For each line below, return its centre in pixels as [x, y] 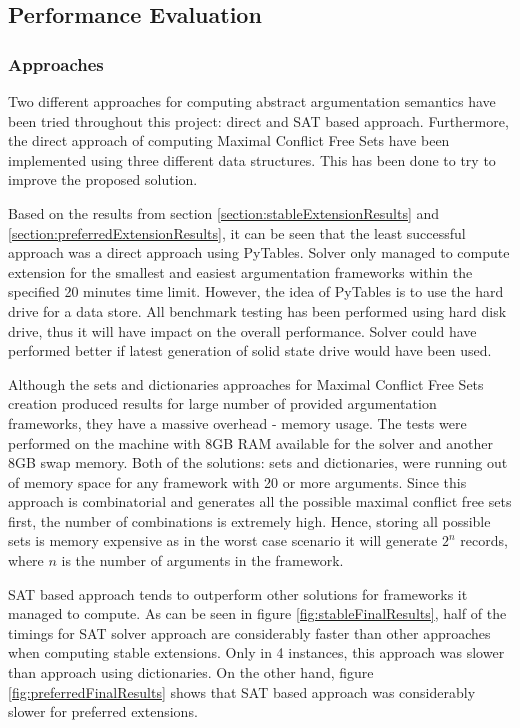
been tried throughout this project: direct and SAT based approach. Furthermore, [258, 120]
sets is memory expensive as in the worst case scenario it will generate [223, 540]
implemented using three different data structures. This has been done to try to [252, 159]
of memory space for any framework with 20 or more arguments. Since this [237, 481]
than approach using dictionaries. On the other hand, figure [191, 672]
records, [484, 540]
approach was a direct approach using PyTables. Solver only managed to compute [259, 252]
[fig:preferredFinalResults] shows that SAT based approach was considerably [242, 691]
